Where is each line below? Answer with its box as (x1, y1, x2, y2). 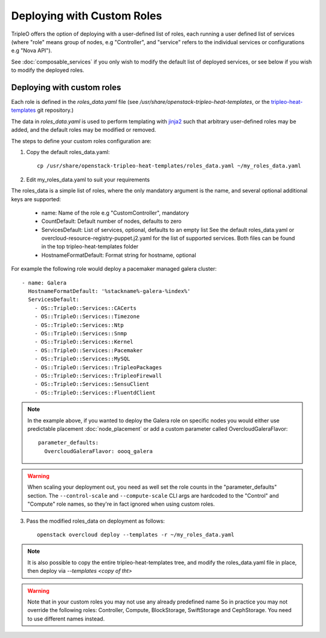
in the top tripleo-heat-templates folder (41, 243, 139, 250)
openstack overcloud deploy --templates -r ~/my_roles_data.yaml (37, 532, 235, 538)
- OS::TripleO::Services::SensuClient (34, 381, 150, 388)
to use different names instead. (27, 615, 105, 622)
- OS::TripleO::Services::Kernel (34, 338, 134, 346)
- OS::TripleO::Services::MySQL (34, 355, 130, 362)
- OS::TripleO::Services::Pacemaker (34, 347, 143, 353)
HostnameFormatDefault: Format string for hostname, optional (41, 251, 196, 259)
